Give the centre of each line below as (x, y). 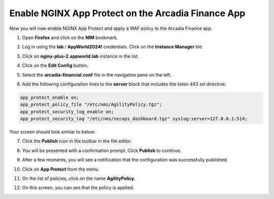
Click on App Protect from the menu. (61, 169)
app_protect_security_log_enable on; (67, 112)
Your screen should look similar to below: (53, 132)
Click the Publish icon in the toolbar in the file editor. (77, 141)
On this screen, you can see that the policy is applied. (78, 188)
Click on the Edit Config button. (55, 65)
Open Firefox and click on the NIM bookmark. (70, 37)
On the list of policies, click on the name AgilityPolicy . (79, 178)
